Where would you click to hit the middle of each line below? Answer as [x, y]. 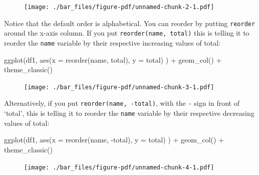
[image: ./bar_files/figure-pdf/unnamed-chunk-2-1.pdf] [119, 7]
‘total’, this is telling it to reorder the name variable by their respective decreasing [129, 113]
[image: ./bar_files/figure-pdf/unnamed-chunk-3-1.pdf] [119, 87]
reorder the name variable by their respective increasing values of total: [112, 42]
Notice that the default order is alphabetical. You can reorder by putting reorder [130, 23]
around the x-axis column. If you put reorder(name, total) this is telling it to [127, 33]
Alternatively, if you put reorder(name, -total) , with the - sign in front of [122, 103]
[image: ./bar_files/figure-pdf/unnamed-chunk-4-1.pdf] [119, 167]
